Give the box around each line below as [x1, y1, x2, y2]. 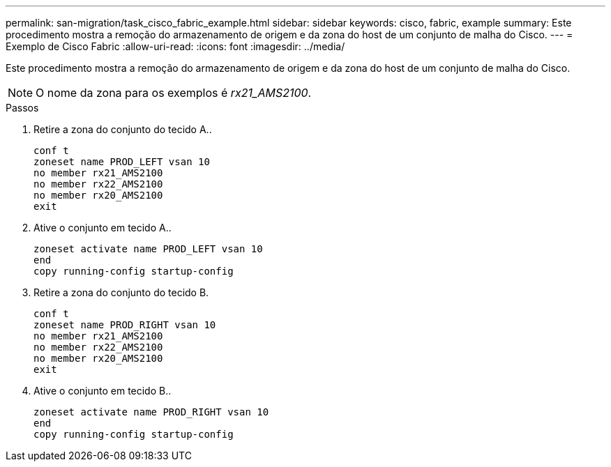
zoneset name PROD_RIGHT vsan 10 [33, 319, 216, 330]
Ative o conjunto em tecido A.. [33, 222, 172, 233]
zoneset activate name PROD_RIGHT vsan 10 [33, 406, 269, 418]
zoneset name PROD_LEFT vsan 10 [33, 156, 210, 167]
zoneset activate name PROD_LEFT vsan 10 [33, 243, 263, 254]
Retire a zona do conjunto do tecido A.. [33, 123, 212, 135]
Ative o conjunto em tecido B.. [33, 385, 172, 397]
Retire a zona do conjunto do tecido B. [33, 286, 209, 298]
